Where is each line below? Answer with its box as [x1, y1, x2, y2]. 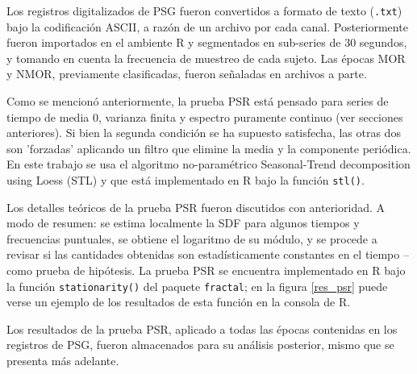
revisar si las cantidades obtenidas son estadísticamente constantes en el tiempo [6, 246, 400, 263]
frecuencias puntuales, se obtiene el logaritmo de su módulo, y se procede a [6, 230, 377, 247]
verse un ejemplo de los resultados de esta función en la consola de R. [6, 293, 351, 310]
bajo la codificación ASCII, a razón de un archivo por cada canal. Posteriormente [6, 18, 408, 35]
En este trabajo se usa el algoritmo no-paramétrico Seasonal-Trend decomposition [6, 156, 411, 172]
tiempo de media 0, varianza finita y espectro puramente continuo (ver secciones [6, 108, 403, 125]
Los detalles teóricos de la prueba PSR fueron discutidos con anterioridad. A [6, 198, 386, 215]
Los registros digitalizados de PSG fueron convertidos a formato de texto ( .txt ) [6, 2, 402, 19]
